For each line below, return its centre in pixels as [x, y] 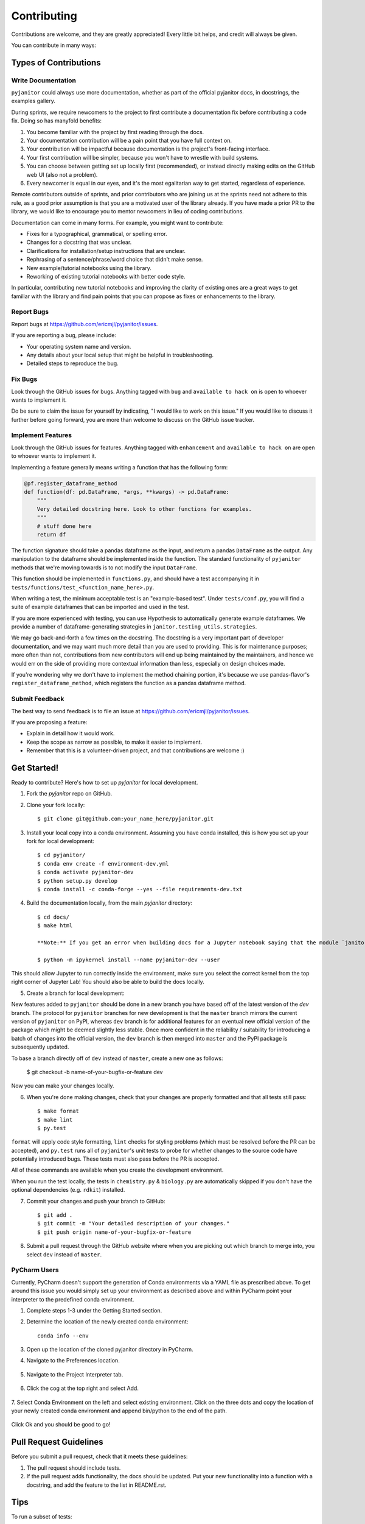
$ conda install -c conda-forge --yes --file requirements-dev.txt [140, 889]
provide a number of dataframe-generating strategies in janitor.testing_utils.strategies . [134, 627]
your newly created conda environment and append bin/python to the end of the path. [119, 1411]
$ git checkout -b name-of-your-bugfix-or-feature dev [95, 1072]
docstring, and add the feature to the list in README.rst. [96, 1485]
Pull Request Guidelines [57, 1442]
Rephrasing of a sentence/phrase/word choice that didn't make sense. [115, 260]
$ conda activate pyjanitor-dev [85, 872]
